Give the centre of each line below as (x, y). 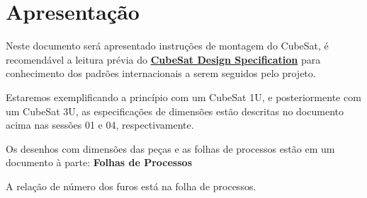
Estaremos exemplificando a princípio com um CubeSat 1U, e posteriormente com (183, 97)
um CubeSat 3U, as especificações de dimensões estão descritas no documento (175, 111)
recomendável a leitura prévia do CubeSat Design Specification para (163, 59)
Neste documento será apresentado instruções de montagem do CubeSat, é (167, 46)
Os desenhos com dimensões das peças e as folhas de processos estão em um (170, 148)
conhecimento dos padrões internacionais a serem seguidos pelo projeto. (161, 73)
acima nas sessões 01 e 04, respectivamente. (100, 125)
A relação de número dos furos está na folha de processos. (131, 186)
